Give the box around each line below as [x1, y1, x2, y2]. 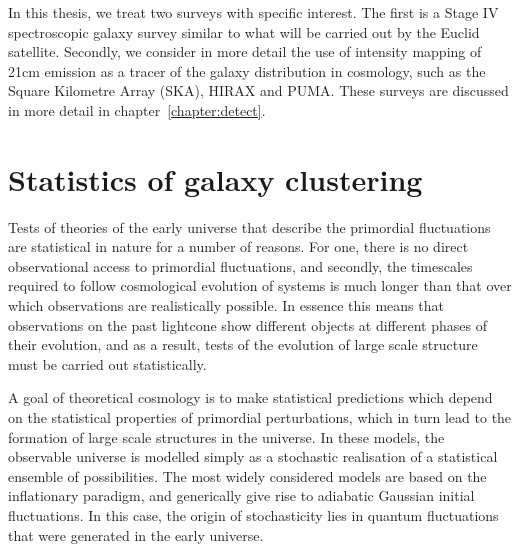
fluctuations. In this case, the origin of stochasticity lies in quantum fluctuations [8, 505, 499, 525]
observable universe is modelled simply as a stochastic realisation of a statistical [8, 446, 498, 467]
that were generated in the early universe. [8, 524, 264, 545]
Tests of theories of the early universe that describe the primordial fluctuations [8, 216, 491, 237]
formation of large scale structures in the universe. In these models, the [8, 426, 445, 447]
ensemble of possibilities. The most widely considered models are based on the [8, 465, 487, 486]
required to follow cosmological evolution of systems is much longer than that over [8, 275, 512, 296]
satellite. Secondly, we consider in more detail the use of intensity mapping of [8, 41, 482, 62]
